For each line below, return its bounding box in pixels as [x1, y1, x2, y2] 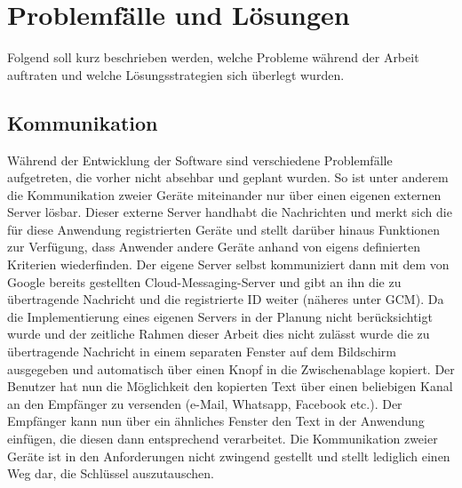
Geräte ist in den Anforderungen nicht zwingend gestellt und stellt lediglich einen [7, 446, 450, 465]
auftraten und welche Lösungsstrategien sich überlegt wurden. [7, 65, 345, 84]
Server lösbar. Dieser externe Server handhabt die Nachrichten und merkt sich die [7, 203, 452, 221]
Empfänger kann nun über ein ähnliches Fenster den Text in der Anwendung [7, 412, 425, 430]
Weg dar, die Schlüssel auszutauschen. [7, 464, 214, 483]
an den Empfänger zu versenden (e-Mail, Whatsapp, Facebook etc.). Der [7, 394, 402, 412]
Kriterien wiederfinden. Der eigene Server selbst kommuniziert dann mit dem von [7, 255, 450, 274]
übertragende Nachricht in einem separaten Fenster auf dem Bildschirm [7, 342, 396, 361]
